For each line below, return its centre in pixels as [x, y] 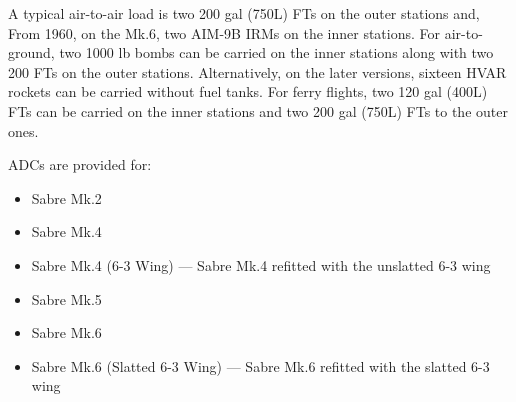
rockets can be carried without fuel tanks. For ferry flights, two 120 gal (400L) [248, 91]
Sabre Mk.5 [66, 298]
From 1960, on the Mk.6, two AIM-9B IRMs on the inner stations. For [224, 32]
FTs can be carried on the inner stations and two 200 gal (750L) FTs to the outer [258, 110]
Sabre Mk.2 [66, 197]
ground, [31, 52]
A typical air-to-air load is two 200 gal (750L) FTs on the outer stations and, [244, 13]
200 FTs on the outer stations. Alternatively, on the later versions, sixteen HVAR [257, 71]
